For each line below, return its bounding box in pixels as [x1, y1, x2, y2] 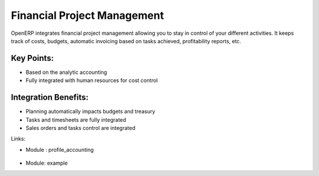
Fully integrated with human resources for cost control [25, 77, 158, 84]
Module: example [25, 159, 68, 167]
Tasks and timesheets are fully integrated [25, 116, 126, 123]
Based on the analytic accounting [25, 69, 108, 76]
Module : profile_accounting [25, 146, 94, 153]
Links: [11, 135, 26, 142]
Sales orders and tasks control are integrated [25, 124, 136, 131]
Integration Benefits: [11, 92, 89, 103]
